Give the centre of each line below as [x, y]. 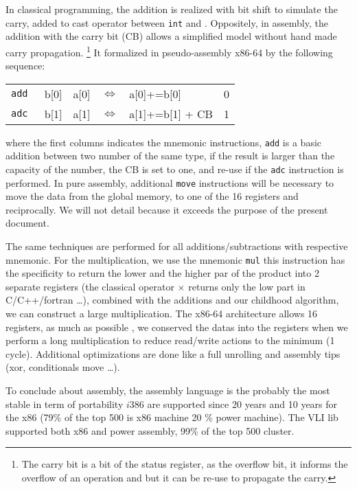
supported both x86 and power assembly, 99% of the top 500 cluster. [150, 430]
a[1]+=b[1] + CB [171, 113]
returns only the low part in [247, 286]
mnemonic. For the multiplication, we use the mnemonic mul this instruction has [175, 259]
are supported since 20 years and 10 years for [242, 403]
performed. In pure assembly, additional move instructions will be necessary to [170, 182]
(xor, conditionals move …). [63, 367]
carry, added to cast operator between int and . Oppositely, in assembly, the [167, 22]
